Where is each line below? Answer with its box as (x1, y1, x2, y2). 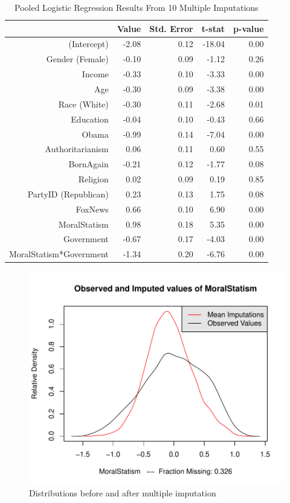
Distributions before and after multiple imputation (29, 487, 216, 499)
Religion (78, 173, 109, 185)
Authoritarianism (45, 143, 109, 155)
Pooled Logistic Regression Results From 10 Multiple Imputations (14, 1, 259, 13)
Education (71, 112, 109, 125)
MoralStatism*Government (9, 248, 109, 260)
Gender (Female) (46, 53, 109, 65)
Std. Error (149, 22, 193, 34)
